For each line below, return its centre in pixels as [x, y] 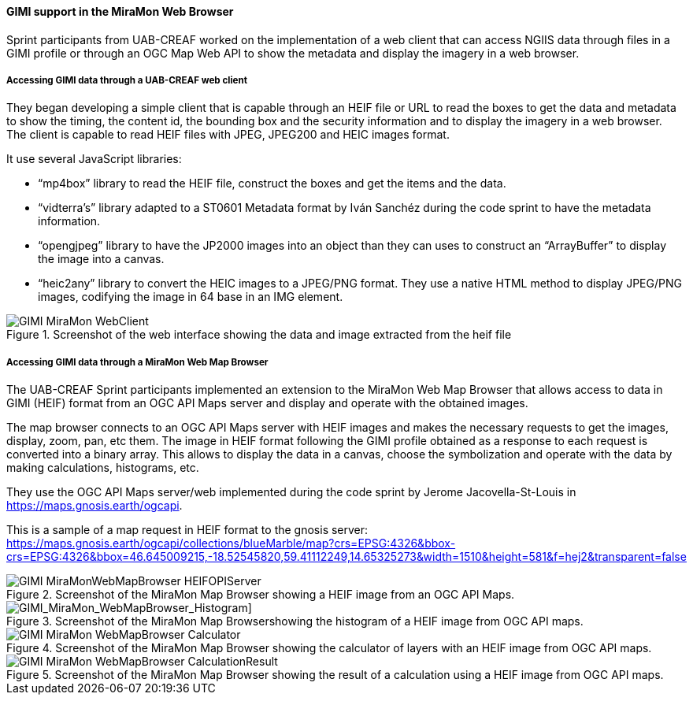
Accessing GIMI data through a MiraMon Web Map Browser [137, 362]
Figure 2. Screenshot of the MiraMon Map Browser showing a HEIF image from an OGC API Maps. [261, 595]
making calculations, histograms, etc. [103, 468]
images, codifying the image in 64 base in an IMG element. [191, 297]
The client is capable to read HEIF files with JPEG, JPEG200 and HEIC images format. [228, 135]
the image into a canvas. [101, 259]
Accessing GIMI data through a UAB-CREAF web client [127, 80]
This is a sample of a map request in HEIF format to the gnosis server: [187, 530]
